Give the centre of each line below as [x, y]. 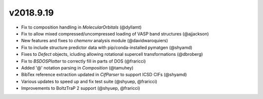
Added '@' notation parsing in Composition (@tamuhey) [77, 67]
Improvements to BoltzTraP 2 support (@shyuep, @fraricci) [81, 88]
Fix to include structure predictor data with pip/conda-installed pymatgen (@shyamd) [107, 47]
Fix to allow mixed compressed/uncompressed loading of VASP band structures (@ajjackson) [115, 33]
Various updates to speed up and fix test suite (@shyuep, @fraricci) [89, 81]
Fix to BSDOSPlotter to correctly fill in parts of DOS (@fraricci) [84, 61]
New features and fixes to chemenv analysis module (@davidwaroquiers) [94, 41]
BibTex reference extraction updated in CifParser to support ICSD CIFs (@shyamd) [104, 75]
